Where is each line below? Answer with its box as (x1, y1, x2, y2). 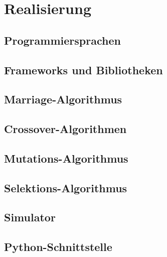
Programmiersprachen (4, 32, 121, 48)
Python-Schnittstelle (4, 239, 112, 254)
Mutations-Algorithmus (4, 150, 128, 166)
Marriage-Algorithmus (4, 91, 122, 107)
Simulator (4, 209, 56, 225)
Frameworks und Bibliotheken (4, 62, 163, 77)
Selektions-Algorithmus (4, 180, 127, 195)
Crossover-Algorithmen (4, 121, 127, 137)
